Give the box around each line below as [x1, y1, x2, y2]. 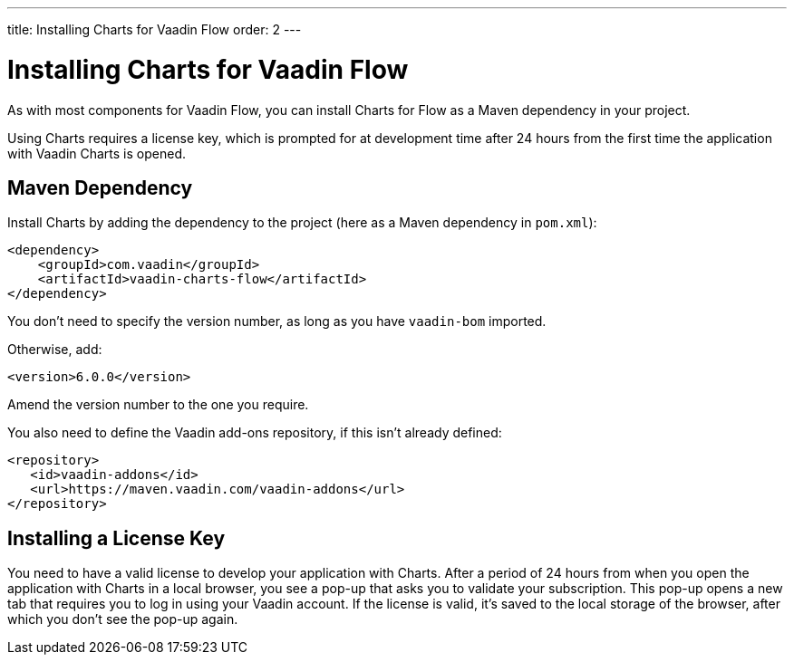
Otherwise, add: [7, 341, 102, 358]
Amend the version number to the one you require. [7, 397, 309, 413]
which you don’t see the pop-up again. [7, 611, 238, 628]
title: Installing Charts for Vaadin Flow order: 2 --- [7, 22, 302, 37]
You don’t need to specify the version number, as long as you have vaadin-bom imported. [7, 313, 547, 330]
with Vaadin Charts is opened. [7, 145, 186, 161]
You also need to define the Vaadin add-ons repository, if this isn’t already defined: [7, 425, 502, 441]
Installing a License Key [7, 526, 226, 550]
